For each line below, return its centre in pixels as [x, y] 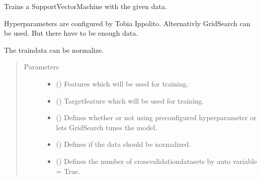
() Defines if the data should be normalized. [123, 144]
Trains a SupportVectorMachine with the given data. [85, 6]
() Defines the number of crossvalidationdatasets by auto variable [156, 161]
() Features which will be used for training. [122, 83]
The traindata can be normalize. [54, 50]
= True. [68, 171]
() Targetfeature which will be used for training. [130, 100]
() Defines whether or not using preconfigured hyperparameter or [156, 117]
